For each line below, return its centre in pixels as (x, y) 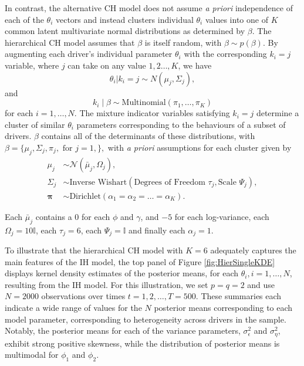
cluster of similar (35, 124)
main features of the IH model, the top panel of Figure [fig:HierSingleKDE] (140, 261)
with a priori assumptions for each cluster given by (200, 147)
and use (261, 284)
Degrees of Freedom (170, 182)
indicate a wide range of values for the (73, 308)
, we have (195, 65)
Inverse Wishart (98, 182)
